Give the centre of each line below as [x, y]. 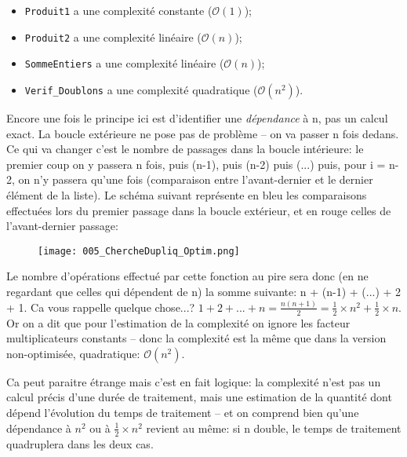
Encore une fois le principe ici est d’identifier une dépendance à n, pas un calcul [197, 117]
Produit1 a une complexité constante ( [118, 10]
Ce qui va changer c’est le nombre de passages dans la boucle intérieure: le [185, 149]
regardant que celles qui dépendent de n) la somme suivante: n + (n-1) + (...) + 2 [204, 291]
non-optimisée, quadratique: [73, 353]
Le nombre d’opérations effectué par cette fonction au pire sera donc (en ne [187, 276]
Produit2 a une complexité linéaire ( [113, 37]
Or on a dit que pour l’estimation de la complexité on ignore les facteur [178, 322]
